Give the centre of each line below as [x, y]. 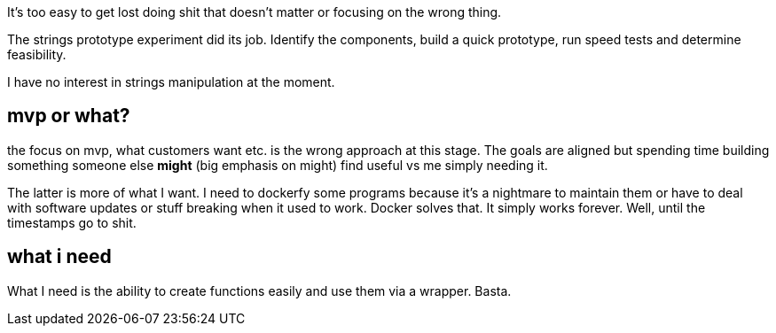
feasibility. [37, 54]
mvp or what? [69, 116]
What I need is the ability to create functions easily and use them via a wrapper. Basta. [259, 290]
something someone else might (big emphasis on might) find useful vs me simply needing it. [278, 165]
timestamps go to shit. [72, 222]
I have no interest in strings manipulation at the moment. [171, 82]
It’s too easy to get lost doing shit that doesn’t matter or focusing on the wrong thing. [255, 12]
